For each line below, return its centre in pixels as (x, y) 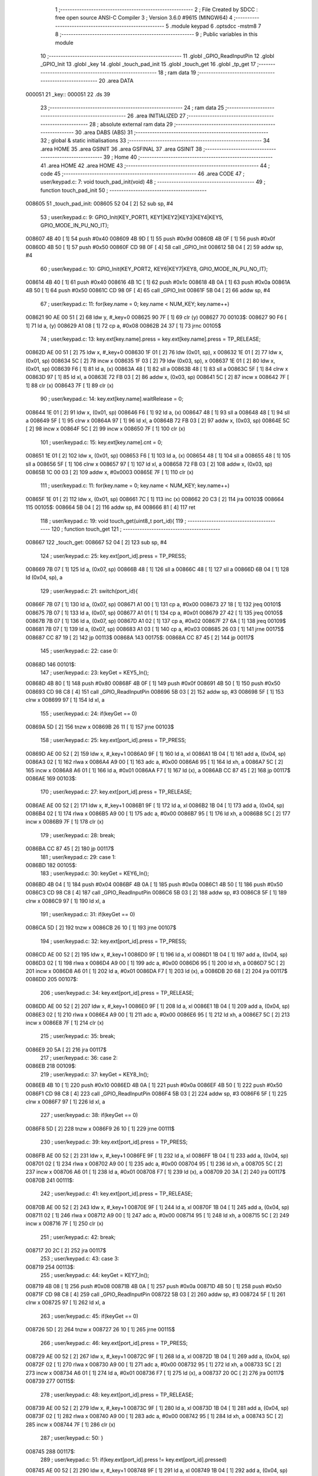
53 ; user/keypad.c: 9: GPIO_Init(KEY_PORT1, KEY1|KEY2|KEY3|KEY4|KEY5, (132, 217)
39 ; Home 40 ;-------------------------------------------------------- (188, 157)
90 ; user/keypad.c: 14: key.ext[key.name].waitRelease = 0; (112, 399)
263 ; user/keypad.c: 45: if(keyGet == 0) (89, 1316)
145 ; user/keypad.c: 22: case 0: (79, 651)
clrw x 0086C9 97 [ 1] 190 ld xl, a (65, 901)
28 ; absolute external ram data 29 (131, 124)
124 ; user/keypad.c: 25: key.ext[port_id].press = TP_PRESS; (113, 556)
